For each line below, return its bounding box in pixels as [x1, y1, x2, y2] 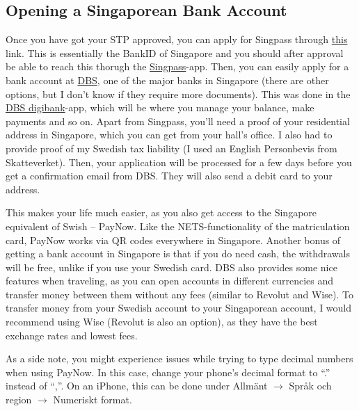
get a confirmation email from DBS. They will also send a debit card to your [6, 168, 333, 183]
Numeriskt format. [53, 392, 132, 407]
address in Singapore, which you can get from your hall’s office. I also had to [6, 127, 333, 142]
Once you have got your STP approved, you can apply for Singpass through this [6, 32, 348, 47]
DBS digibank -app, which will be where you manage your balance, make [6, 100, 314, 115]
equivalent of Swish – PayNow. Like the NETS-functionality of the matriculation [6, 218, 350, 233]
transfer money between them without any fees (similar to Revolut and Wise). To [6, 287, 353, 301]
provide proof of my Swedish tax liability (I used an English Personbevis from [6, 140, 337, 155]
